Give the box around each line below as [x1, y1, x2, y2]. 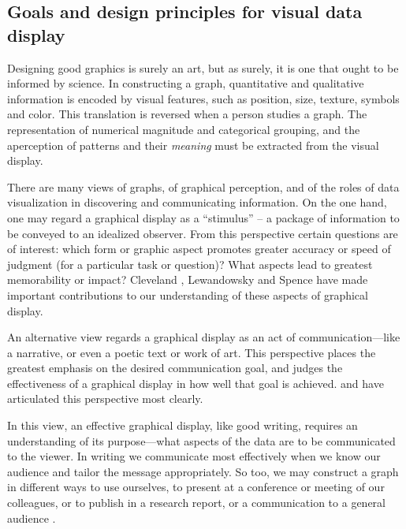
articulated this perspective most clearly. [7, 390, 203, 407]
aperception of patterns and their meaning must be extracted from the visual [7, 136, 379, 153]
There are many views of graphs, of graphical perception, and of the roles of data [7, 178, 400, 195]
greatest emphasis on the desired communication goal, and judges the [7, 359, 343, 376]
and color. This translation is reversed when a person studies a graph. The [7, 106, 367, 122]
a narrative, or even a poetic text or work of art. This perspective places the [7, 344, 376, 360]
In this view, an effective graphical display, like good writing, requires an [7, 417, 358, 434]
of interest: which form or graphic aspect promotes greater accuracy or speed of [7, 240, 391, 257]
